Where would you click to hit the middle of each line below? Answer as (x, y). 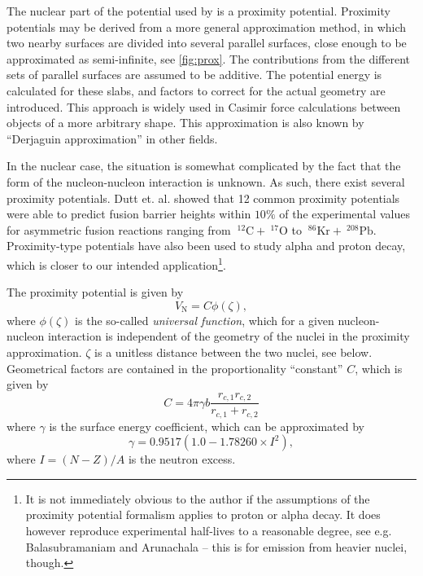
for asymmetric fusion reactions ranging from (119, 229)
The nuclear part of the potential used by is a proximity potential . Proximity (198, 11)
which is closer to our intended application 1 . (116, 263)
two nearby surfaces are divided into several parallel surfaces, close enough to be (207, 43)
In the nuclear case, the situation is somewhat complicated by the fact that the (204, 166)
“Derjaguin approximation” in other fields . (112, 138)
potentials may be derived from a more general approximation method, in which (207, 26)
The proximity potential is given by (95, 292)
